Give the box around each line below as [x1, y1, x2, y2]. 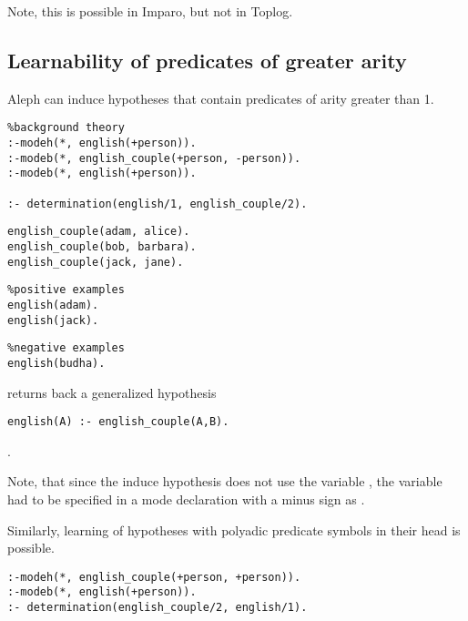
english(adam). [7, 298, 99, 311]
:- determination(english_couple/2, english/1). [7, 601, 308, 615]
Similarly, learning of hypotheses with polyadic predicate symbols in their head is [7, 520, 461, 539]
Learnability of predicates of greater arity [7, 46, 407, 74]
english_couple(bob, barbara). [7, 239, 197, 253]
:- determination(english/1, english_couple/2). [7, 197, 308, 210]
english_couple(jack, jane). [7, 255, 184, 269]
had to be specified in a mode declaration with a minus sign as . [7, 490, 365, 509]
